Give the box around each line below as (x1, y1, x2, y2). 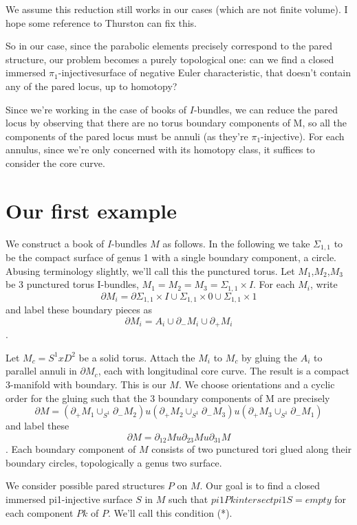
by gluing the (241, 350, 297, 364)
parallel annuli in (6, 364, 77, 378)
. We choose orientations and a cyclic (178, 377, 335, 392)
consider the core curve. (6, 155, 105, 170)
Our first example (6, 196, 177, 224)
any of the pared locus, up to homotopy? (6, 78, 177, 93)
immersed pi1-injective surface (6, 492, 133, 506)
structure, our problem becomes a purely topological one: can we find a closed (6, 52, 334, 66)
